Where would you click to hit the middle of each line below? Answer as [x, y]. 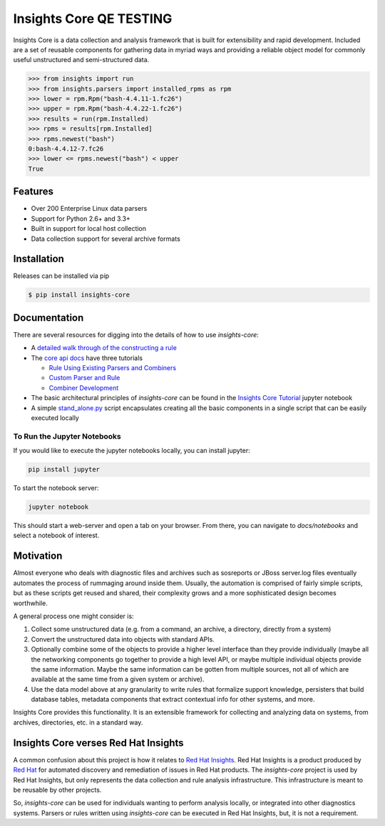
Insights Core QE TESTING [93, 19]
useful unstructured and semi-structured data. [81, 60]
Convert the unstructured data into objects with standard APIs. [123, 639]
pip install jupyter [64, 469]
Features [33, 192]
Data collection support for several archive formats [106, 239]
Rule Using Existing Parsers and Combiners [113, 368]
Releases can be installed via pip [61, 276]
